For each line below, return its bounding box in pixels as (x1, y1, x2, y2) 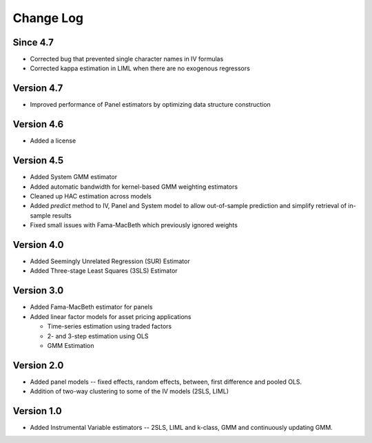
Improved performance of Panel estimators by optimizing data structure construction (30, 101, 271, 109)
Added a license (30, 136, 76, 145)
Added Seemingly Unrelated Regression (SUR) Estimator (30, 257, 190, 265)
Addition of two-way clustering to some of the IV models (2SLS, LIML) (30, 387, 229, 395)
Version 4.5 (12, 155, 64, 167)
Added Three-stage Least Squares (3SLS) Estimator (30, 267, 178, 275)
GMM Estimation (47, 341, 94, 349)
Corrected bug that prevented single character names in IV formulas (30, 55, 224, 63)
